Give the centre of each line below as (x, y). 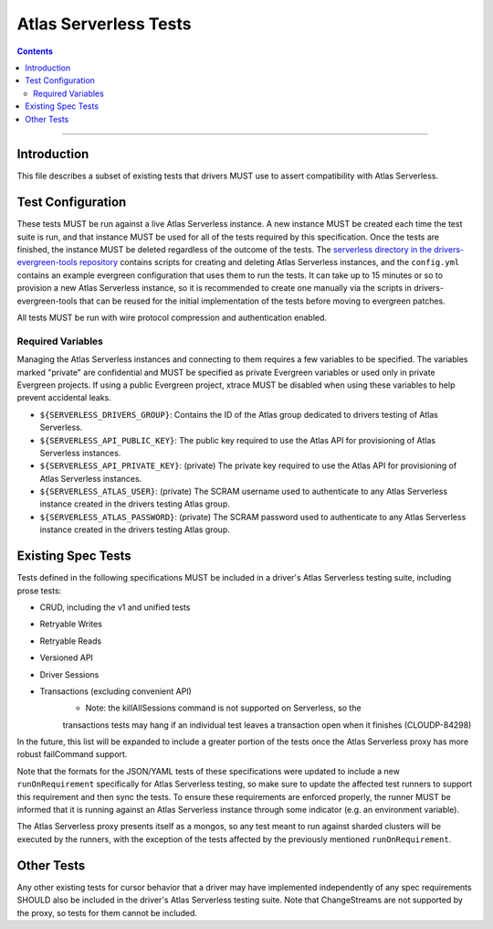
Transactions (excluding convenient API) (115, 691)
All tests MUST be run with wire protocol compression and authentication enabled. (172, 318)
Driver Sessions (69, 674)
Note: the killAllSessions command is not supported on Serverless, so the (223, 708)
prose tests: (39, 591)
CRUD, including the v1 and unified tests (115, 607)
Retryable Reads (71, 641)
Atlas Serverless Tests (104, 24)
